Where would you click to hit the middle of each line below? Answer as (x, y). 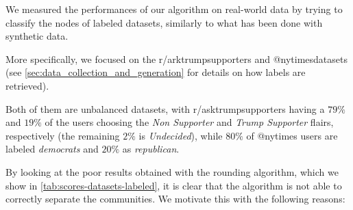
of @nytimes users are (292, 135)
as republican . (151, 149)
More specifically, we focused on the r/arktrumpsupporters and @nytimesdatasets (176, 58)
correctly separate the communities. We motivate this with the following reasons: (175, 199)
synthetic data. (37, 36)
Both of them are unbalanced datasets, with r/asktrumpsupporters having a (165, 108)
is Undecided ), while (181, 135)
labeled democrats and (52, 149)
